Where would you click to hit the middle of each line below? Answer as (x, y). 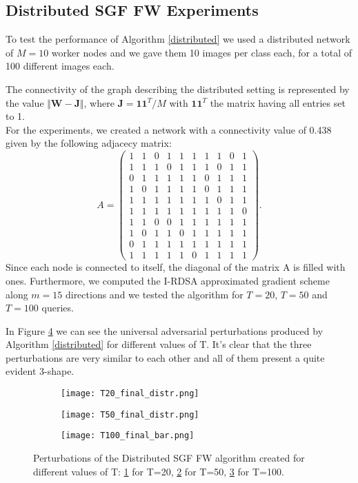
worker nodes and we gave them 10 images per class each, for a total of (202, 52)
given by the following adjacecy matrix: (89, 143)
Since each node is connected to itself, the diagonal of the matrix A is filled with (176, 267)
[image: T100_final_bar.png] (128, 436)
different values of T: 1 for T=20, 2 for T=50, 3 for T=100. (159, 471)
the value (25, 102)
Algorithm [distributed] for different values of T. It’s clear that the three (159, 344)
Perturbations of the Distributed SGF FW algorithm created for (169, 458)
